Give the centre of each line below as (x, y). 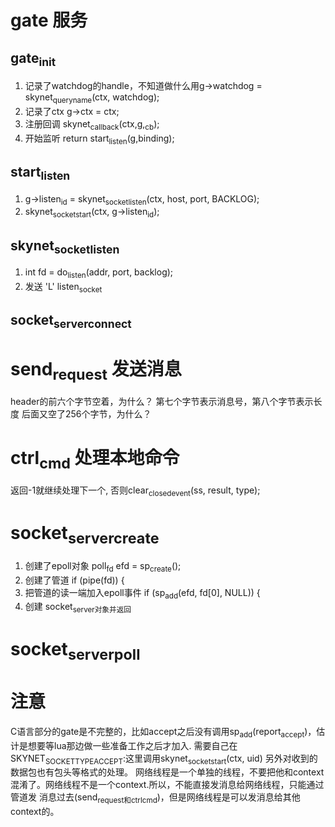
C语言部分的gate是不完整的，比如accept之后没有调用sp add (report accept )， (163, 732)
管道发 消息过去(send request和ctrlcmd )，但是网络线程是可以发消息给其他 (155, 798)
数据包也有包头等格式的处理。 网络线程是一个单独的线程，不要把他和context (167, 772)
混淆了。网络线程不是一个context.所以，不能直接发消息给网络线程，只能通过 (167, 785)
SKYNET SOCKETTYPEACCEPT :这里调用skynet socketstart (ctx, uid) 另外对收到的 (164, 759)
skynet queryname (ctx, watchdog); (92, 98)
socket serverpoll (75, 651)
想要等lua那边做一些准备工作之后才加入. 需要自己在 (132, 745)
